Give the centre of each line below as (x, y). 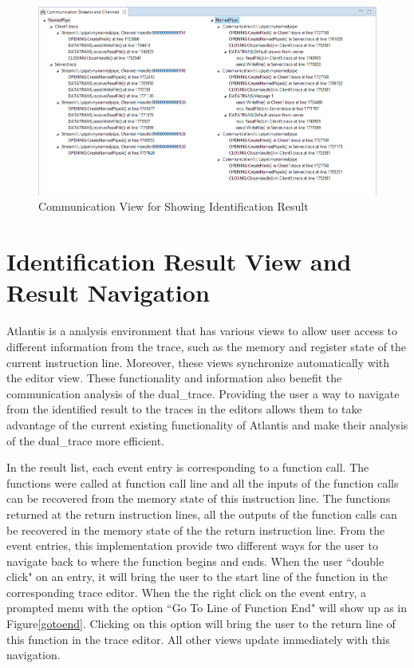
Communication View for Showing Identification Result (173, 206)
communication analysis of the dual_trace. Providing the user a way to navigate (203, 393)
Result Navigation (108, 292)
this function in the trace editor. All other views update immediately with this (198, 639)
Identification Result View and (179, 261)
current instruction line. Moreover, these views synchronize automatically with (198, 362)
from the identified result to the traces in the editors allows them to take (184, 409)
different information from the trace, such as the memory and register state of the (207, 346)
